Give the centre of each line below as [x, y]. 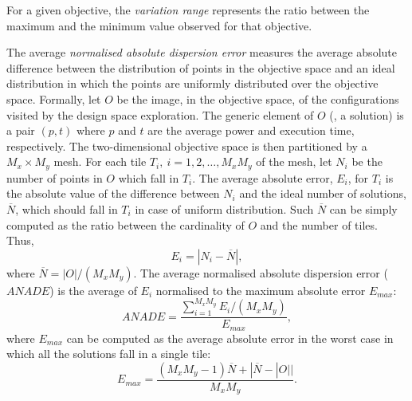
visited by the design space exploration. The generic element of [160, 114]
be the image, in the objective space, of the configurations [258, 98]
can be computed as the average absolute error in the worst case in [230, 338]
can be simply [363, 208]
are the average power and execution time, [251, 130]
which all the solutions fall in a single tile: [109, 354]
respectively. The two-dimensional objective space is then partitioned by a [187, 145]
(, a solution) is [367, 114]
